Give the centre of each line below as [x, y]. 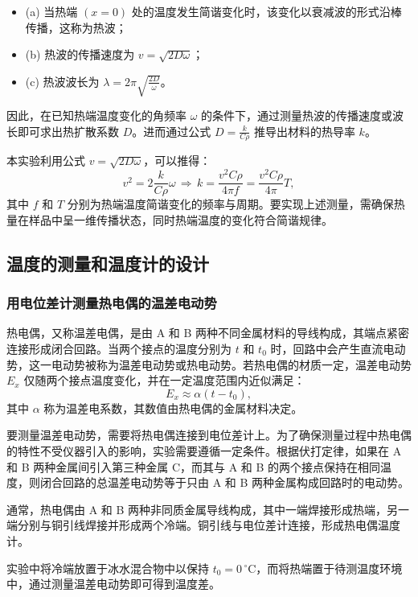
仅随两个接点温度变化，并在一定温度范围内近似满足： [164, 380]
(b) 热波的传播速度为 [80, 54]
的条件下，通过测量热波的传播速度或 [297, 115]
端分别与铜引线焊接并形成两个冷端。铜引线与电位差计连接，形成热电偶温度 [203, 525]
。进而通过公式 [172, 131]
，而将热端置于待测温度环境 [329, 568]
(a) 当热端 [51, 11]
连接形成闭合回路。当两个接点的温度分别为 [119, 348]
